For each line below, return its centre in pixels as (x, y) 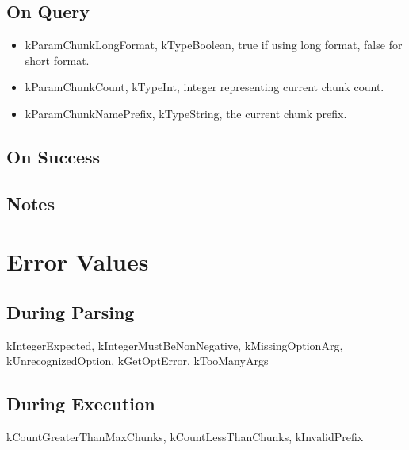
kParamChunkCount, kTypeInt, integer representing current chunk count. (204, 87)
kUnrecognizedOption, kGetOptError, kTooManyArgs (138, 361)
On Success (54, 156)
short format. (57, 60)
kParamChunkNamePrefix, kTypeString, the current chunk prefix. (186, 113)
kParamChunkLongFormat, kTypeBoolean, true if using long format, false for (214, 45)
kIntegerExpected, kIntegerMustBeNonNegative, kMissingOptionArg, (175, 345)
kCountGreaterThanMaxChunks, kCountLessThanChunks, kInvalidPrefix (185, 437)
